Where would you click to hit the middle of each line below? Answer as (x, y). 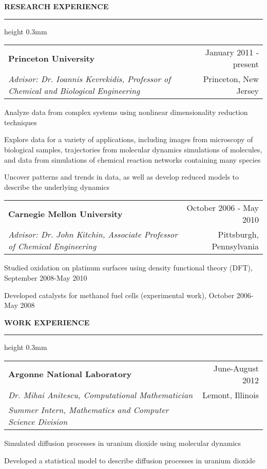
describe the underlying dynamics (57, 187)
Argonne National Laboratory (70, 374)
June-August (236, 368)
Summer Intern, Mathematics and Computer (89, 409)
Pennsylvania (235, 246)
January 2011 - (232, 52)
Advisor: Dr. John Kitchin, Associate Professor (93, 234)
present (246, 64)
